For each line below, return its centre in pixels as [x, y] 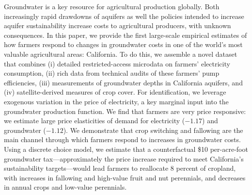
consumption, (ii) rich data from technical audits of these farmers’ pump [112, 73]
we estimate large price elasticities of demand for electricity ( [94, 121]
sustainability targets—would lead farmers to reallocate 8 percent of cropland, [120, 168]
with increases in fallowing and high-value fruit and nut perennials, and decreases [125, 177]
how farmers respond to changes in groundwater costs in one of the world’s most [123, 44]
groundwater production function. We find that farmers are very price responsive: [125, 111]
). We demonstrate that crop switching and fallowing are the [153, 130]
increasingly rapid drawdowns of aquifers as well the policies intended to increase [124, 16]
